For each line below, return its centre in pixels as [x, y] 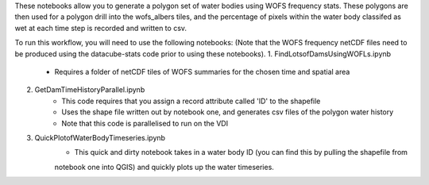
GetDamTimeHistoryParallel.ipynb [90, 90]
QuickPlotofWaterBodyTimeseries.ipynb [100, 137]
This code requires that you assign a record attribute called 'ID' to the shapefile [191, 101]
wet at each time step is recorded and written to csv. [100, 28]
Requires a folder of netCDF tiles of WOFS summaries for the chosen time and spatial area [202, 71]
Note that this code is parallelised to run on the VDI [145, 123]
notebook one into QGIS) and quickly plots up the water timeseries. [164, 167]
